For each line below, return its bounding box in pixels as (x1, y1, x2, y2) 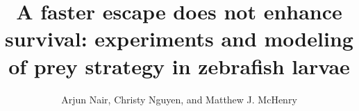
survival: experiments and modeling (5, 24, 353, 53)
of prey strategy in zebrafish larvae (8, 51, 350, 80)
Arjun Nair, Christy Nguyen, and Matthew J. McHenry (61, 92, 297, 106)
